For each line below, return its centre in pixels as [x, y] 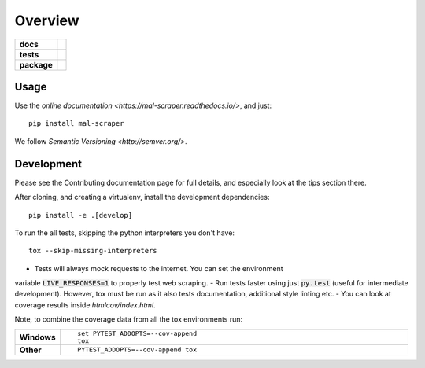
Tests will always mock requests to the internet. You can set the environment [159, 268]
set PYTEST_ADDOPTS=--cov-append [137, 333]
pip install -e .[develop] [81, 215]
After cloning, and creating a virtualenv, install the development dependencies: [142, 197]
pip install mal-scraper [76, 123]
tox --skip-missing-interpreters [93, 251]
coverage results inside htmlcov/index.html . [85, 305]
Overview [47, 20]
